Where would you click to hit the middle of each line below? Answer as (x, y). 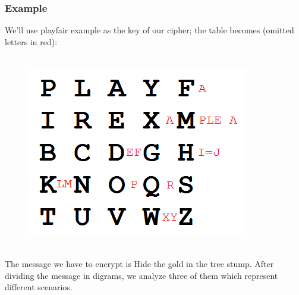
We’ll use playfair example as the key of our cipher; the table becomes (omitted (149, 30)
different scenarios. (39, 287)
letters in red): (31, 41)
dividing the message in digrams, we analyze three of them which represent (141, 275)
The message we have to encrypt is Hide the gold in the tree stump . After (139, 264)
